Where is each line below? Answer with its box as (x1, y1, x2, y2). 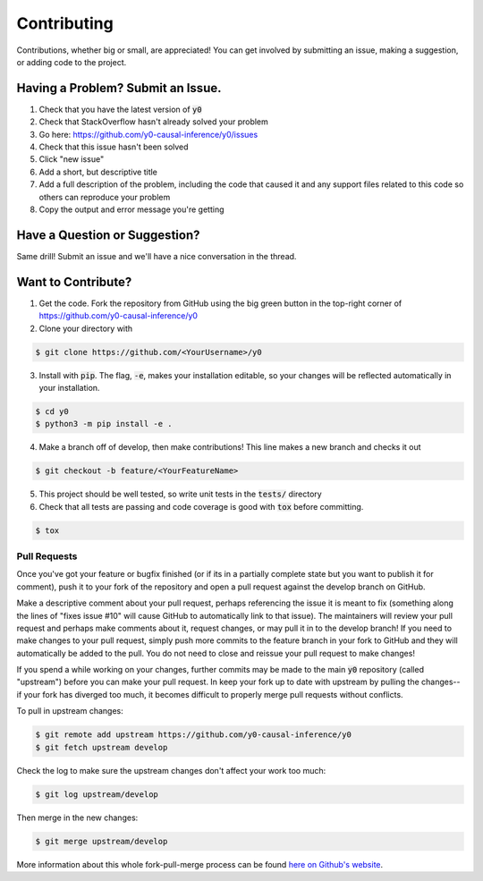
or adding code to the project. (16, 56, 127, 67)
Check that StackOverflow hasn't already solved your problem (38, 116, 268, 127)
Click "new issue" (38, 154, 105, 165)
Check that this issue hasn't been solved (38, 141, 189, 152)
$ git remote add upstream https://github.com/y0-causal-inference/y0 (35, 730, 352, 740)
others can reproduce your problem (38, 191, 171, 202)
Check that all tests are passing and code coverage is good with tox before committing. (38, 501, 364, 512)
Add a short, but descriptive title (38, 166, 158, 177)
